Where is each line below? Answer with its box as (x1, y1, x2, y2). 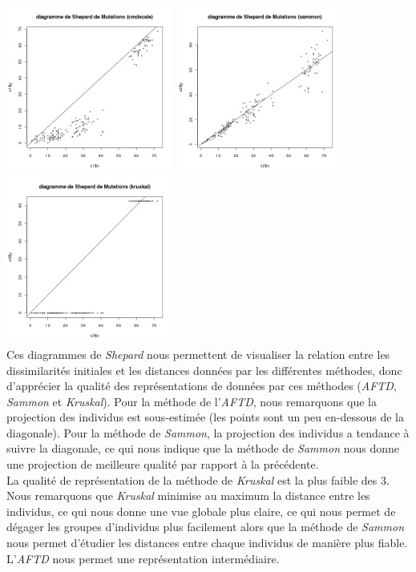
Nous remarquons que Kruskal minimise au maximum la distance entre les (6, 487, 370, 504)
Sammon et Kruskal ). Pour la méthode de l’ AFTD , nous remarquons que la (6, 393, 377, 409)
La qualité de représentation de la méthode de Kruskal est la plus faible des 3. (6, 471, 390, 488)
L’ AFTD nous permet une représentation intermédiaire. (6, 550, 280, 566)
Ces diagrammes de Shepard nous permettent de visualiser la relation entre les (6, 345, 390, 362)
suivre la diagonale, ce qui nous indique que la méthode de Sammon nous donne (6, 440, 399, 457)
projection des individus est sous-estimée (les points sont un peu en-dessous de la (6, 409, 404, 425)
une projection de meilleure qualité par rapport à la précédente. (6, 456, 319, 473)
